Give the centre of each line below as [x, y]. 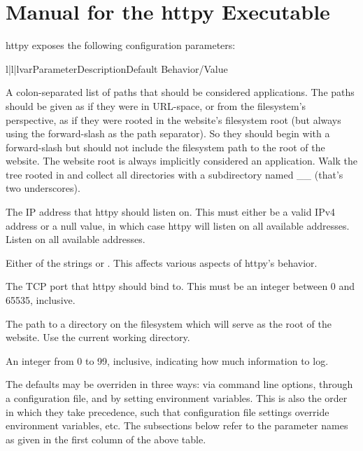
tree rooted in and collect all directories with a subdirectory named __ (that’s [175, 174]
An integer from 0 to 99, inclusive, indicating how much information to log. [167, 360]
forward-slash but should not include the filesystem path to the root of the [165, 147]
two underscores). [43, 188]
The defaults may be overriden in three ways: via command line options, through [179, 384]
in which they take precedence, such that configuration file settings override [168, 411]
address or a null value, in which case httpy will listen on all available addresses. [178, 225]
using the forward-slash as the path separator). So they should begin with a [168, 133]
